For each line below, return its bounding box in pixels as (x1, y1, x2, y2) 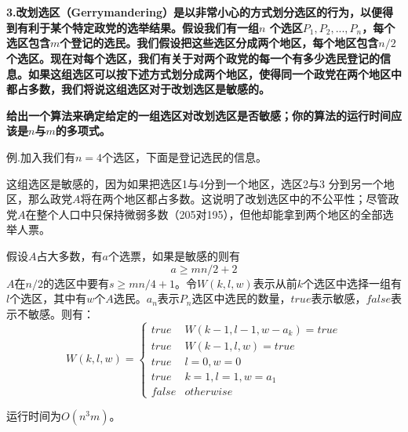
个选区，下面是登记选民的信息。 (101, 148, 267, 165)
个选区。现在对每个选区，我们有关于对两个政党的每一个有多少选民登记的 (6, 49, 380, 66)
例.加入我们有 (6, 148, 75, 165)
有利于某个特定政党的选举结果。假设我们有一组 (16, 19, 259, 35)
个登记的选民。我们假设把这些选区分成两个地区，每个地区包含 (60, 34, 379, 51)
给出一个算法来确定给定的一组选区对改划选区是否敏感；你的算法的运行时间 (6, 107, 391, 123)
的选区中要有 (42, 274, 109, 291)
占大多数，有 (36, 247, 103, 263)
